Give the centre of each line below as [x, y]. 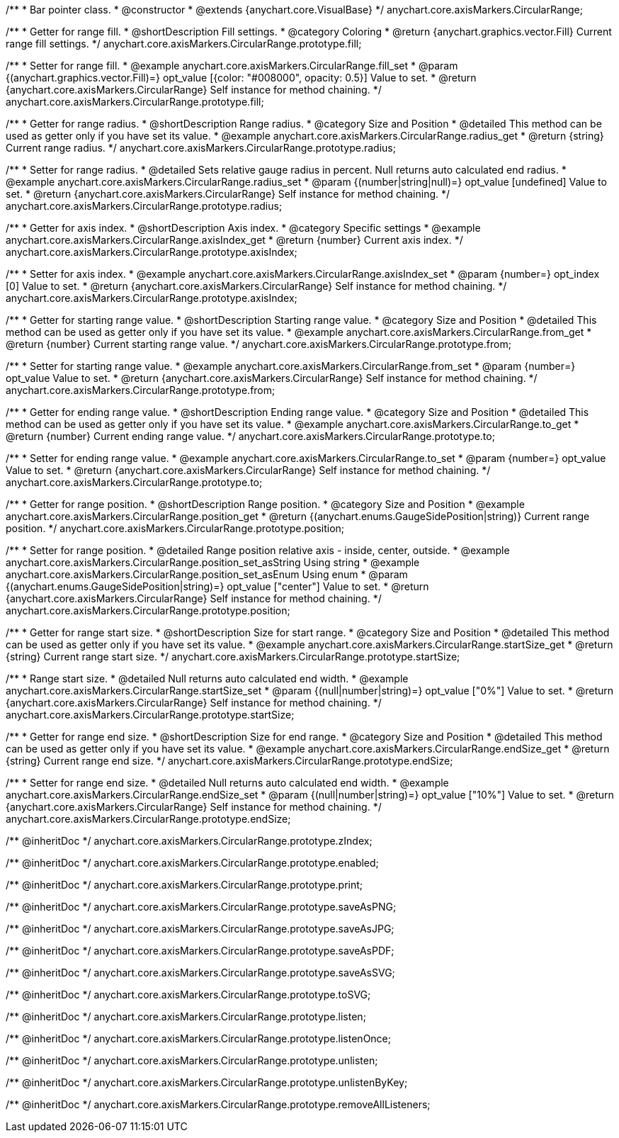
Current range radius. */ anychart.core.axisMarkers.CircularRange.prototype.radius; [201, 148]
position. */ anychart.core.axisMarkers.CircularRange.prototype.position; [175, 528]
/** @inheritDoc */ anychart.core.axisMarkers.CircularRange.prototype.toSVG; [188, 995]
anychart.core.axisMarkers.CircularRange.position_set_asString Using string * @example [213, 562]
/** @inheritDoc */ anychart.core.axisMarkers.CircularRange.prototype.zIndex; [189, 841]
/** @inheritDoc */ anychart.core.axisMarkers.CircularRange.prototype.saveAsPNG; [201, 907]
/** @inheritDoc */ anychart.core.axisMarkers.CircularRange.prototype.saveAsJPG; [200, 929]
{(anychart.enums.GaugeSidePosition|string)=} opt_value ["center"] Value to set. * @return [217, 586]
